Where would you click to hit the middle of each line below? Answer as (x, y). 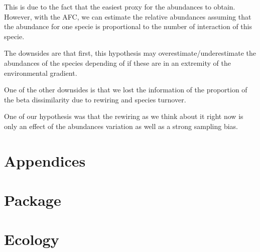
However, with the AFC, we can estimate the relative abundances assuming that (128, 16)
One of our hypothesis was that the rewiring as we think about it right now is (124, 116)
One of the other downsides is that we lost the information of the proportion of (126, 90)
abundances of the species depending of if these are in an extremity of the (117, 62)
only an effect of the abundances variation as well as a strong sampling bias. (121, 126)
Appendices (45, 160)
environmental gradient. (41, 73)
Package (33, 200)
